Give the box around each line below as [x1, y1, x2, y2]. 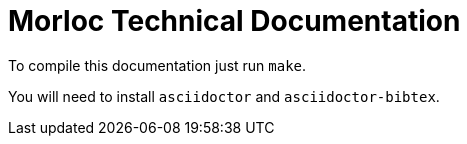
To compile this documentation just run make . [8, 56, 307, 74]
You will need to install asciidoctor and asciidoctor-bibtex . [8, 87, 440, 105]
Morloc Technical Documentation [8, 4, 461, 38]
